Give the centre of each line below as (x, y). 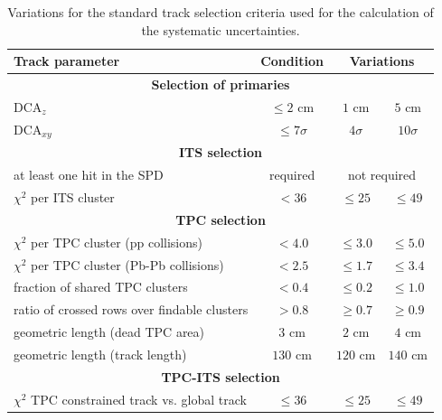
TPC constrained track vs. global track (139, 399)
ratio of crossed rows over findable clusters (131, 309)
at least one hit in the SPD (89, 175)
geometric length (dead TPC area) (109, 332)
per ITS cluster (73, 197)
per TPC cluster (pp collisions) (117, 242)
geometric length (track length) (100, 355)
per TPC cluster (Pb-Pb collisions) (127, 264)
